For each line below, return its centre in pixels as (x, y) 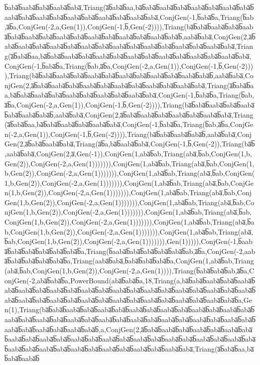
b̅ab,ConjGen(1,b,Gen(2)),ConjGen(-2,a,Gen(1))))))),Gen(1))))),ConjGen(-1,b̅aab (129, 241)
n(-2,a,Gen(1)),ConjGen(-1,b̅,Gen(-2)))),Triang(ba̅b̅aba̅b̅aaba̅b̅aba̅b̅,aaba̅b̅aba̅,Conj (128, 134)
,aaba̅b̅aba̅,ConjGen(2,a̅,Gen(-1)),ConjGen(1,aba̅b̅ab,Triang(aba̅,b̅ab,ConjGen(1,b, (128, 153)
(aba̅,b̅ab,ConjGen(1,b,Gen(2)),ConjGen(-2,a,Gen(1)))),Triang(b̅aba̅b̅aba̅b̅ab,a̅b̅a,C (130, 271)
